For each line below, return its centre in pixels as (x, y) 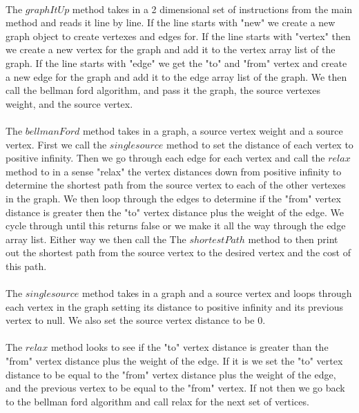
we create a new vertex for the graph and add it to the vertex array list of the (171, 49)
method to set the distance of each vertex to (260, 144)
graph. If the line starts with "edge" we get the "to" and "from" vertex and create (176, 63)
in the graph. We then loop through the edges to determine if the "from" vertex (173, 198)
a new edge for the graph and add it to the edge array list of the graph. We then (176, 76)
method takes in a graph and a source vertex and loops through (217, 293)
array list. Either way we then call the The (96, 239)
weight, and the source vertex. (69, 103)
